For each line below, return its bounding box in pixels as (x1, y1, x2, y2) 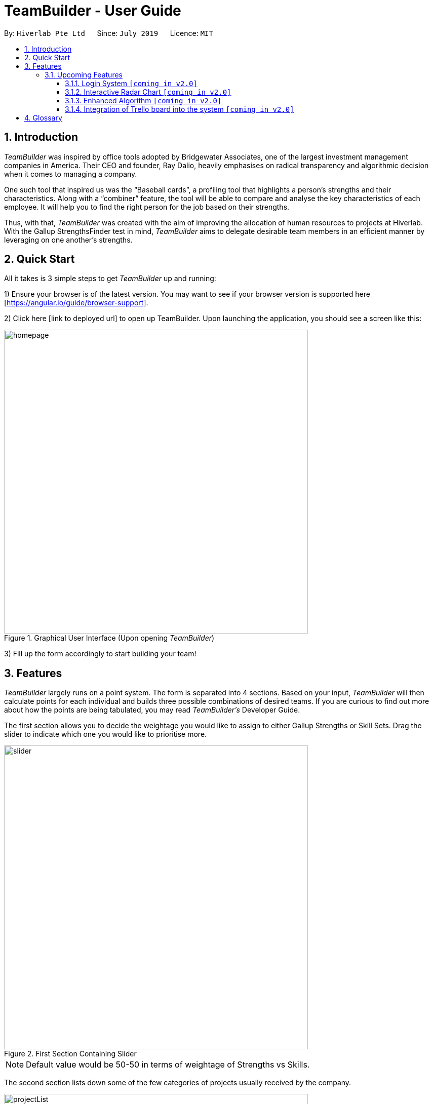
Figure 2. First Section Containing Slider (4, 1049, 137, 1058)
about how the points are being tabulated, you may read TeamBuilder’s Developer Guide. (4, 705, 300, 715)
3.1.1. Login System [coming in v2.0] (65, 78, 198, 88)
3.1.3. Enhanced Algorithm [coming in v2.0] (65, 96, 222, 105)
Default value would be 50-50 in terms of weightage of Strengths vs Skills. (26, 1059, 310, 1070)
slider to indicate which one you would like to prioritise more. (4, 730, 207, 739)
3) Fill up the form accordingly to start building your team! (4, 649, 196, 658)
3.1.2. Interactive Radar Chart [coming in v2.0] (65, 87, 231, 96)
